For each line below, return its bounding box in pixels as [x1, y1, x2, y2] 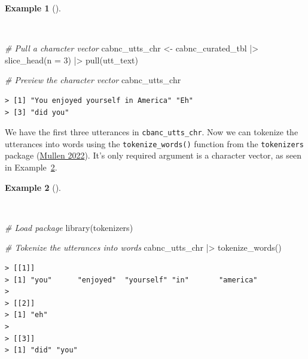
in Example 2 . [5, 161, 57, 174]
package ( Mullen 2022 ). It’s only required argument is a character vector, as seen [5, 149, 301, 162]
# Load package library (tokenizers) [5, 221, 133, 233]
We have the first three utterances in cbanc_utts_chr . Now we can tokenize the [5, 126, 298, 138]
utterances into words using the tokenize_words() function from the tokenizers [5, 137, 304, 150]
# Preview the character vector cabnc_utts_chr [5, 74, 181, 86]
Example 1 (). [5, 2, 61, 14]
